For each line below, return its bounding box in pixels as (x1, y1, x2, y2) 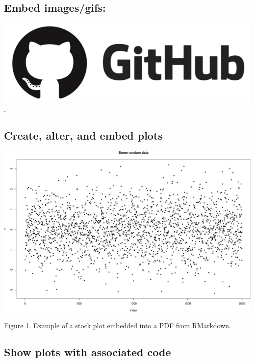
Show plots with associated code (4, 344, 171, 359)
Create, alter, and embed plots (4, 128, 163, 143)
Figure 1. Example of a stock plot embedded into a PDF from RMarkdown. (4, 320, 231, 330)
